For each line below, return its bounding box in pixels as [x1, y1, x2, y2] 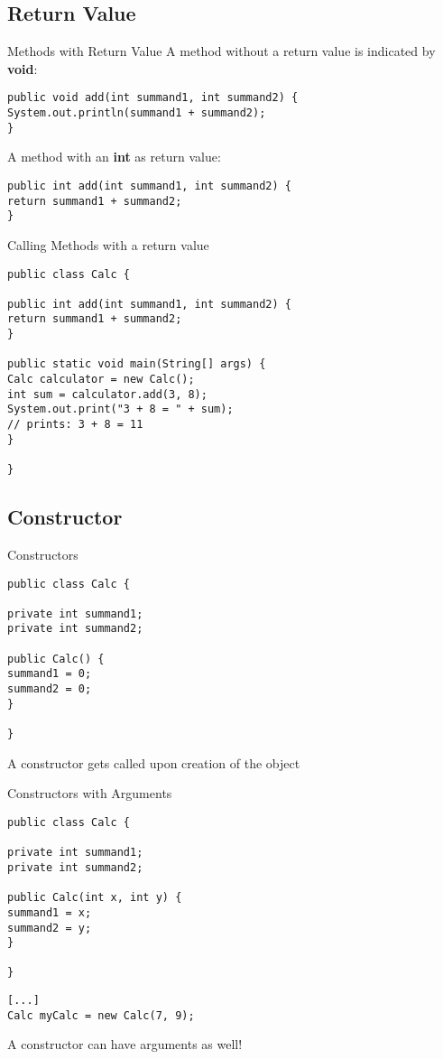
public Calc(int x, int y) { [7, 891, 182, 905]
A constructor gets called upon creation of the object [7, 753, 300, 772]
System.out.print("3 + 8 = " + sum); [7, 403, 234, 416]
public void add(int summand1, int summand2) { [7, 91, 299, 105]
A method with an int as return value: [7, 147, 221, 166]
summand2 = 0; [7, 683, 92, 696]
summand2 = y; [7, 921, 92, 934]
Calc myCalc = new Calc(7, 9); [7, 1008, 195, 1022]
